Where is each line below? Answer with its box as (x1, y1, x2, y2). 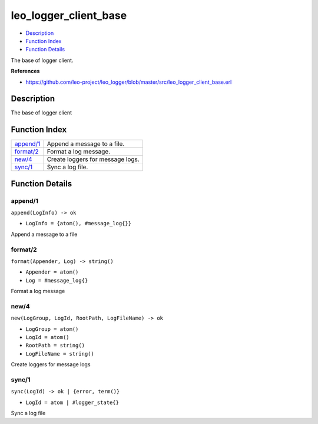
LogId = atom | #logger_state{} (25, 399, 119, 406)
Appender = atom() (25, 269, 79, 275)
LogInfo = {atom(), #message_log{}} (25, 220, 132, 227)
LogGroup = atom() (25, 326, 79, 333)
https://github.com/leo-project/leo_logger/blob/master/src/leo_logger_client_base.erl (25, 78, 232, 86)
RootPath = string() (25, 342, 85, 349)
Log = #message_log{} (25, 277, 88, 284)
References (11, 68, 40, 75)
